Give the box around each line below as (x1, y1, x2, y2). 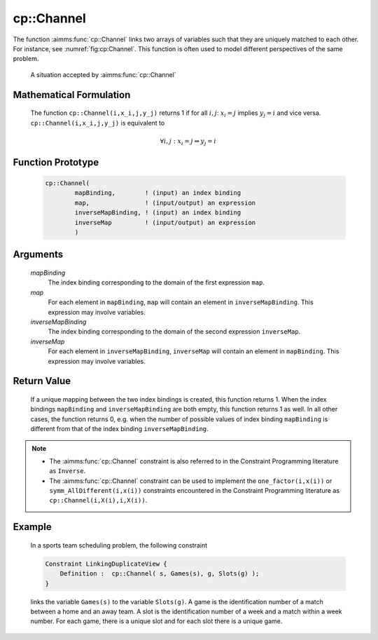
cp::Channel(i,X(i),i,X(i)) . (49, 496, 148, 505)
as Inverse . (49, 467, 86, 475)
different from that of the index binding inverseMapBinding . (30, 425, 209, 433)
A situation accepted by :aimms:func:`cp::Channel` (30, 70, 176, 79)
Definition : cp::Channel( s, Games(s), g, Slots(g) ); (59, 570, 260, 578)
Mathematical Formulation (13, 88, 131, 101)
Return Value (13, 375, 71, 387)
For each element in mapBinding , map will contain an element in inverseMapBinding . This (48, 298, 314, 306)
